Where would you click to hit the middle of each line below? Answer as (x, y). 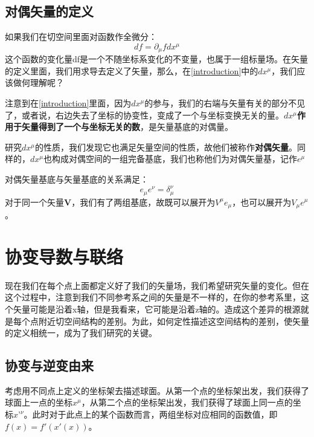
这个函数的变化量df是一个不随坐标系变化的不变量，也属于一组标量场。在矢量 (157, 59)
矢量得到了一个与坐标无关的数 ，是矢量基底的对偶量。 (127, 127)
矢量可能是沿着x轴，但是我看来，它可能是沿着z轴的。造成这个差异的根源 (157, 309)
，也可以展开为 (262, 202)
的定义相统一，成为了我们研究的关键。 (81, 333)
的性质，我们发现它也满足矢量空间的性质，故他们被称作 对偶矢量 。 (166, 147)
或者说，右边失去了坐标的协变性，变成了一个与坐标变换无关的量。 (152, 115)
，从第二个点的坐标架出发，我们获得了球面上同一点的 (187, 402)
